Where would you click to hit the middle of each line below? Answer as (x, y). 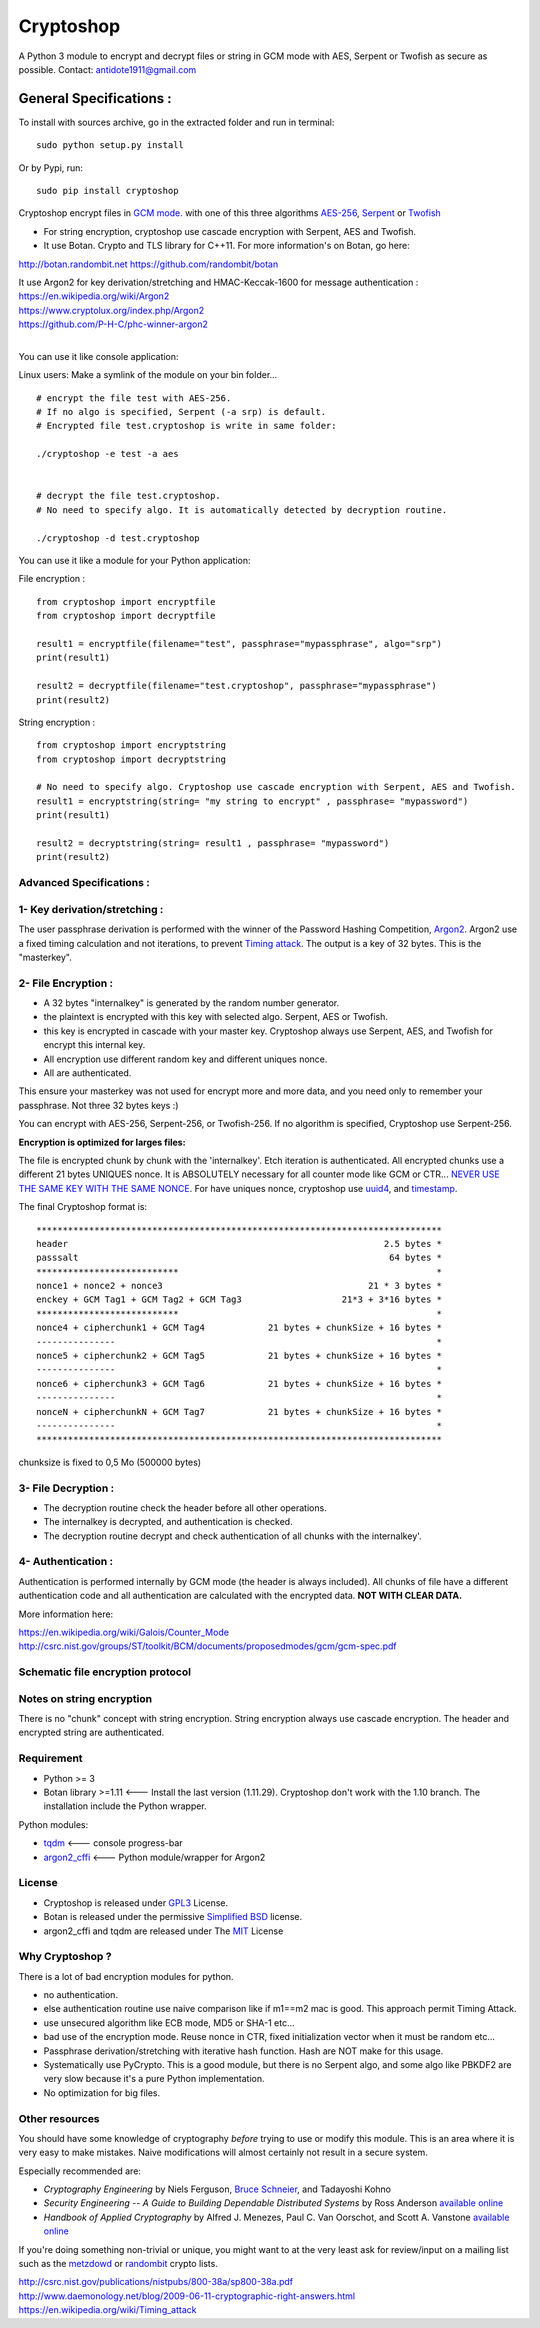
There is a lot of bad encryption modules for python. (126, 1976)
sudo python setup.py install (110, 145)
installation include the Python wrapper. (125, 1806)
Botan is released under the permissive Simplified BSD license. (173, 1917)
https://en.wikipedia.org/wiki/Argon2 (94, 296)
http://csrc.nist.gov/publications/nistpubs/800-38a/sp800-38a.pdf (156, 2282)
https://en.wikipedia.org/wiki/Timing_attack (107, 2310)
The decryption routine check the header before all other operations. (185, 1507)
